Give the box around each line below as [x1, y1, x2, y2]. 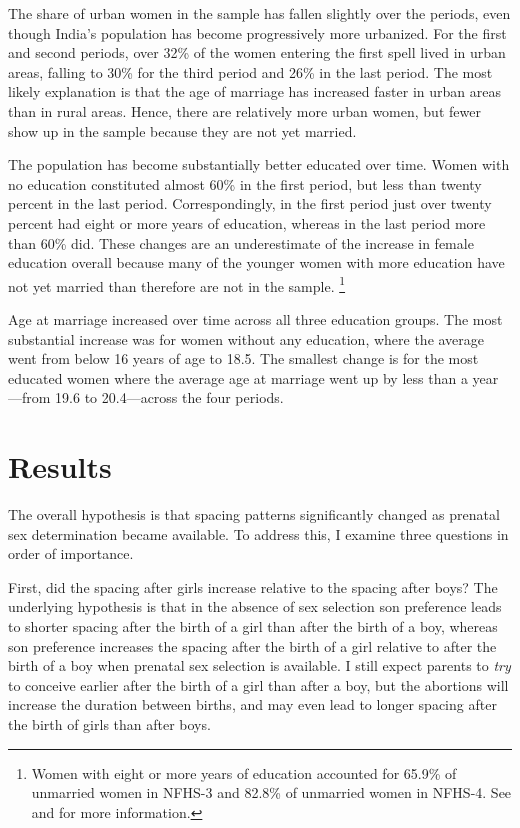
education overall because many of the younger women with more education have [8, 252, 505, 273]
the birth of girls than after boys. [8, 714, 211, 734]
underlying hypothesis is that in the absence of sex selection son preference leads [8, 596, 502, 617]
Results [8, 446, 112, 487]
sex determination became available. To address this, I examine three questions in [8, 523, 509, 544]
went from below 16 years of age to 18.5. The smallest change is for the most [8, 348, 479, 369]
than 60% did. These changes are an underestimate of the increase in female [8, 232, 474, 253]
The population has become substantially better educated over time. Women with [8, 154, 510, 175]
